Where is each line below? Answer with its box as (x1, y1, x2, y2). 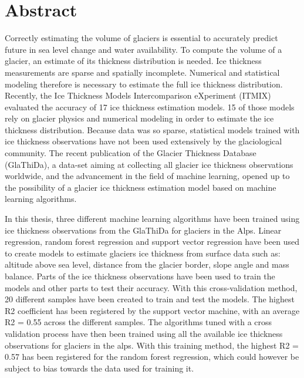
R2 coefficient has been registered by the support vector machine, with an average (5, 304, 300, 316)
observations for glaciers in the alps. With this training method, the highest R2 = (5, 339, 299, 351)
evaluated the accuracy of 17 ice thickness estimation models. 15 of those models (5, 100, 295, 113)
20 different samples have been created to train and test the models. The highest (5, 293, 295, 305)
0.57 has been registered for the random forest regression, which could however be (5, 350, 299, 363)
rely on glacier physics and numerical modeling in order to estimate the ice (5, 112, 274, 124)
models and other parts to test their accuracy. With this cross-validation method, (5, 281, 298, 293)
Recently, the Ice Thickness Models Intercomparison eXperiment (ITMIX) (5, 89, 271, 102)
